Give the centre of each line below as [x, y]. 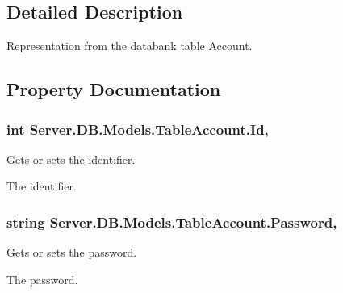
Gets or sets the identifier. [71, 159]
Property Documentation [114, 89]
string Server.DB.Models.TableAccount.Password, [172, 222]
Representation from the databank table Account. [130, 46]
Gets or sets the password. [72, 252]
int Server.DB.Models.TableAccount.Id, [138, 129]
